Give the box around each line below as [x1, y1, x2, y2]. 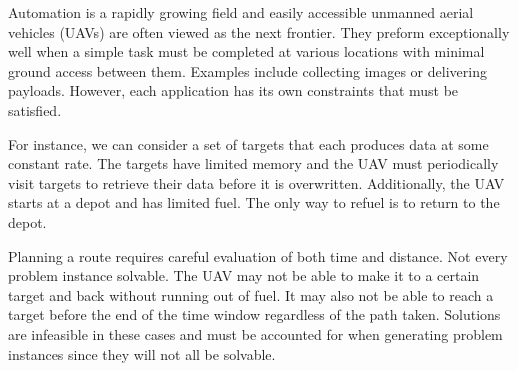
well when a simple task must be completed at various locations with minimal [8, 41, 485, 62]
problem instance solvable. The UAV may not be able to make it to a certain [8, 265, 480, 286]
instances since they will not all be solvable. [8, 343, 276, 364]
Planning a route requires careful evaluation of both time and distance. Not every [8, 245, 508, 266]
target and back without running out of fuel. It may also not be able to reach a [8, 284, 494, 305]
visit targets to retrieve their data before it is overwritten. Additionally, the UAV [8, 172, 505, 193]
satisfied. [8, 99, 62, 120]
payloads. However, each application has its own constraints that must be [8, 80, 459, 101]
